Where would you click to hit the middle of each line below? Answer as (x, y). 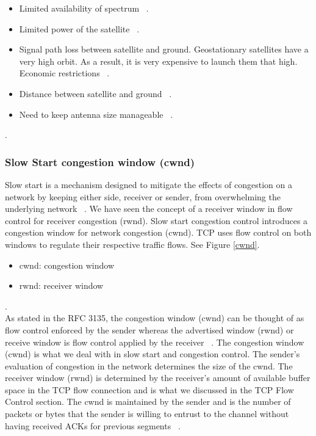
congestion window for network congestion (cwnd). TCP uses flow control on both (158, 232)
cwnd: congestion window (67, 265)
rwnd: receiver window (61, 285)
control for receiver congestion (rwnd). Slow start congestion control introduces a (156, 220)
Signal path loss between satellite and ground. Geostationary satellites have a (164, 49)
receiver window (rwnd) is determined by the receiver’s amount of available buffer (158, 378)
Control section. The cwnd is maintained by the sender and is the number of (148, 401)
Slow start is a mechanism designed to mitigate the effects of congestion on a (149, 184)
